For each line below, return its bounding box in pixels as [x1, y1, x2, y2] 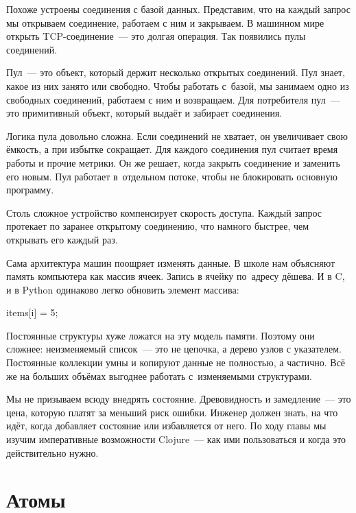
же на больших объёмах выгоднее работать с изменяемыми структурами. [6, 368, 312, 383]
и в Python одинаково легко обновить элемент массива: [6, 282, 239, 296]
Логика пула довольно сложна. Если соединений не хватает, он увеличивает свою [6, 128, 348, 143]
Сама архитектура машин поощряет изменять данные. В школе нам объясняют [6, 255, 335, 270]
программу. [6, 182, 54, 197]
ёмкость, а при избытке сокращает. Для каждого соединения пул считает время [6, 142, 338, 156]
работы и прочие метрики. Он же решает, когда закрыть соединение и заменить [6, 155, 340, 169]
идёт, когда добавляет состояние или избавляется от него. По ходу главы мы [6, 418, 327, 433]
